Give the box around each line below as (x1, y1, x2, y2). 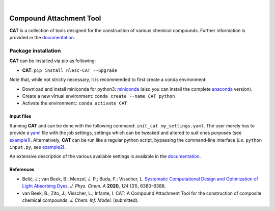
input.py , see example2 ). (9, 144, 66, 150)
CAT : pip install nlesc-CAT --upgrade (22, 67, 117, 73)
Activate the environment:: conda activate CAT (22, 100, 127, 107)
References (9, 166, 35, 173)
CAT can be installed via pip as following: (9, 58, 96, 64)
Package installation (9, 47, 61, 55)
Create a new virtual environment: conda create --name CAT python (22, 93, 175, 99)
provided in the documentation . (9, 35, 75, 41)
